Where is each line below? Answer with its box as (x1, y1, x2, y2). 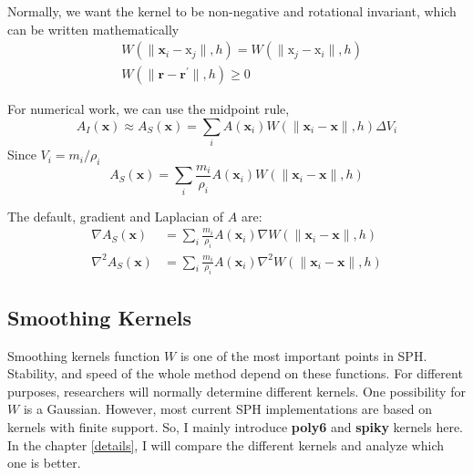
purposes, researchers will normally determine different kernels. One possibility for (7, 381, 466, 400)
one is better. (7, 453, 81, 472)
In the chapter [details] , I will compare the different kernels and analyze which (7, 435, 445, 454)
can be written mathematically (7, 19, 180, 38)
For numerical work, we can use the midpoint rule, (7, 99, 290, 119)
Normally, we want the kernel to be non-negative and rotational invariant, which (7, 2, 457, 20)
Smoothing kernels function (7, 346, 160, 365)
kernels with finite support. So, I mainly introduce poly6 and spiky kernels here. (7, 418, 463, 437)
